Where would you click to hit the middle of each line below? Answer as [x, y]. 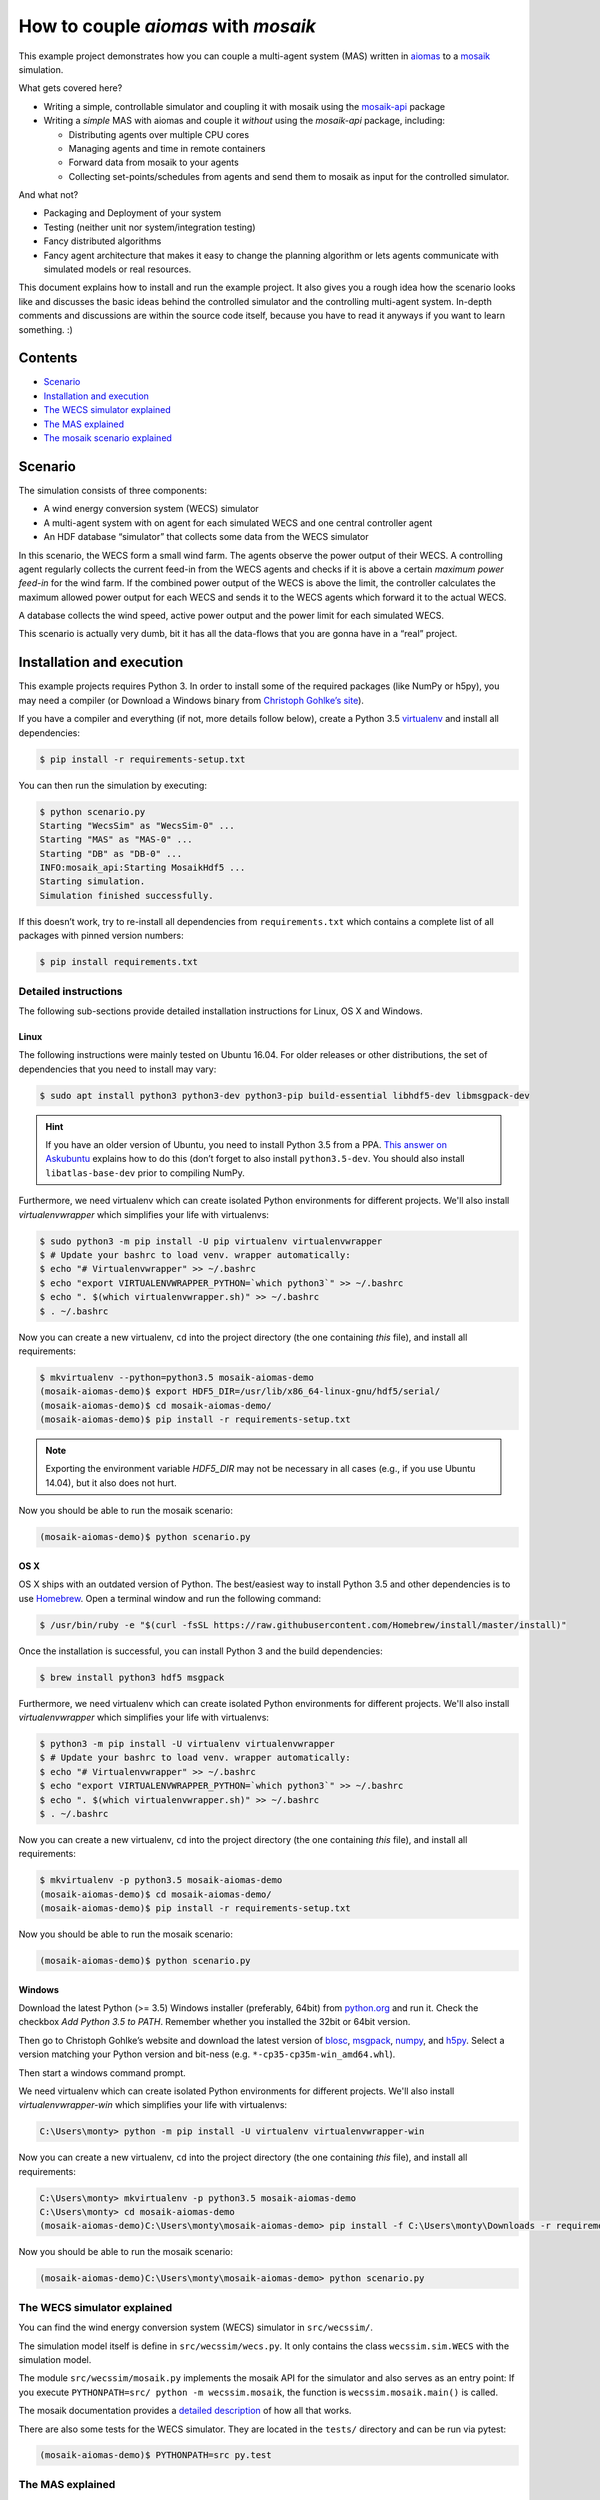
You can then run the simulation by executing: [112, 785]
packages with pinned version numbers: [101, 936]
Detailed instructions [70, 991]
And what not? [48, 195]
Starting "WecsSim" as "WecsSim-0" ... [137, 825]
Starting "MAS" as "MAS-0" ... [116, 839]
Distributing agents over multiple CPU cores [159, 134]
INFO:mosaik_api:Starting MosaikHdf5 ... [142, 868]
